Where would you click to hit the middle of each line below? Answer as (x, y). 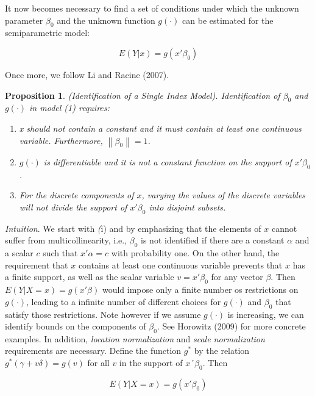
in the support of (151, 363)
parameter (24, 20)
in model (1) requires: (69, 108)
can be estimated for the (228, 20)
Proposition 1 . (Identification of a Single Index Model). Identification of (143, 95)
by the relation (222, 351)
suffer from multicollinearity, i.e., (66, 240)
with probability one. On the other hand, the (195, 253)
